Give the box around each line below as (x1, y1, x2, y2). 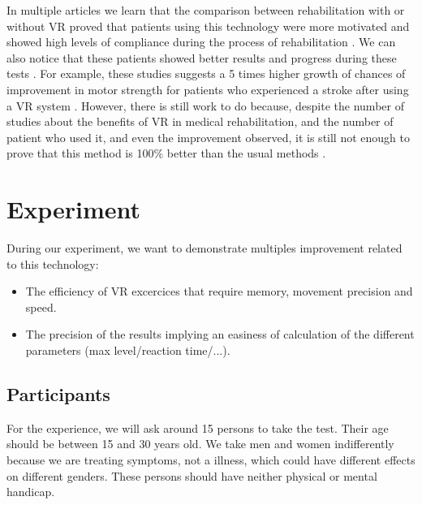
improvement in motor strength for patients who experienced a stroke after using (6, 80, 409, 97)
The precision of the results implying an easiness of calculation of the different (25, 326, 415, 343)
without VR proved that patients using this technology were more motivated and (6, 17, 410, 34)
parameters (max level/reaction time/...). (25, 342, 230, 359)
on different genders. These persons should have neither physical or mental (6, 467, 377, 484)
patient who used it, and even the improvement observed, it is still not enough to (6, 128, 410, 145)
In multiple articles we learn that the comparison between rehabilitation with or (6, 2, 405, 18)
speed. (25, 298, 57, 315)
